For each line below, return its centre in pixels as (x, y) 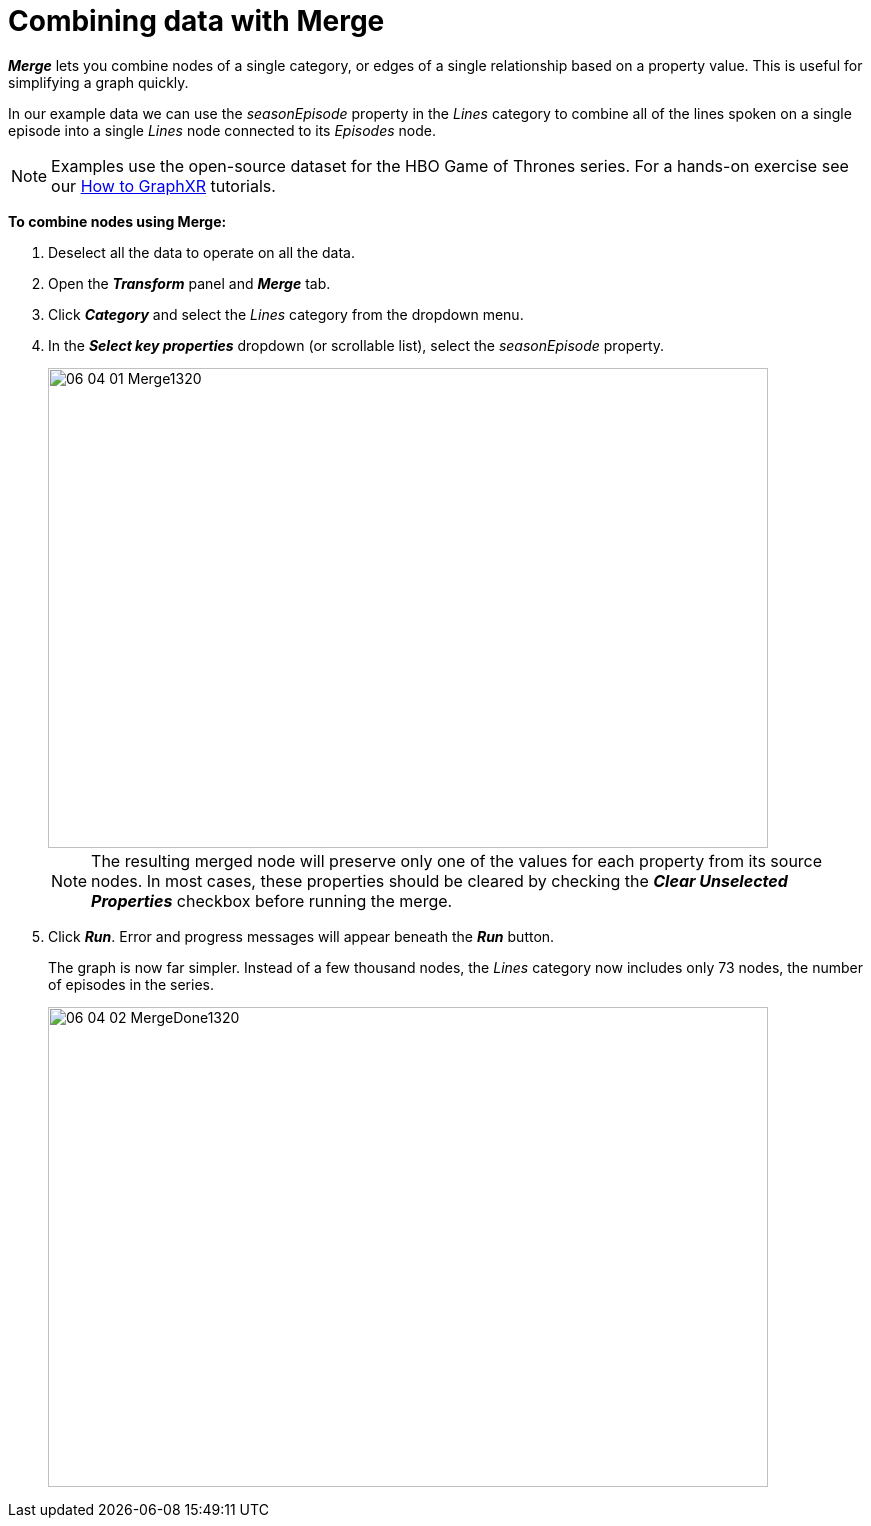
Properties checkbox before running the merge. (272, 900)
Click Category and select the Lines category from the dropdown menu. (286, 314)
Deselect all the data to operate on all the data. (202, 252)
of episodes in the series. (131, 984)
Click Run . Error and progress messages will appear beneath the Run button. (301, 936)
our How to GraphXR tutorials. (163, 185)
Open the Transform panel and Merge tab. (189, 283)
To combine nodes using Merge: (117, 221)
